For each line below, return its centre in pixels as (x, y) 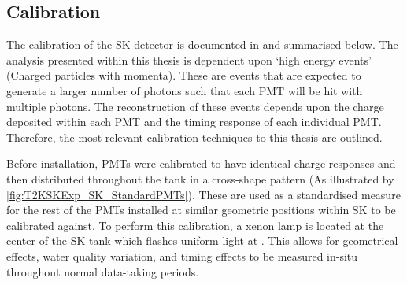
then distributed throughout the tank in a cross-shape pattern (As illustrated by (200, 178)
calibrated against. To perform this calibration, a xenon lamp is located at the (195, 225)
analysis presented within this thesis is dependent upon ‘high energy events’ (189, 59)
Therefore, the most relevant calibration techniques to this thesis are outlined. (194, 137)
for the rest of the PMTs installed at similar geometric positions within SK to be (201, 210)
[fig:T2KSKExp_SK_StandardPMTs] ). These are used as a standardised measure (203, 194)
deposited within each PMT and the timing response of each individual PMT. (194, 122)
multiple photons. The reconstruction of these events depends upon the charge (195, 106)
